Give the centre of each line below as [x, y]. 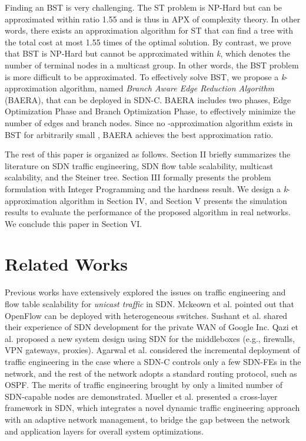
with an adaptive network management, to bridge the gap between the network [147, 419]
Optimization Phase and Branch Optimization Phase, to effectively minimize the [150, 111]
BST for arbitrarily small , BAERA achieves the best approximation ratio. [139, 134]
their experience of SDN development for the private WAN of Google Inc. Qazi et [152, 327]
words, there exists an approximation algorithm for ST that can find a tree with [149, 30]
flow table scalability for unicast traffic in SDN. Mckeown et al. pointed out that [150, 304]
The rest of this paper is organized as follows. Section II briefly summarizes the [148, 154]
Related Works [66, 264]
